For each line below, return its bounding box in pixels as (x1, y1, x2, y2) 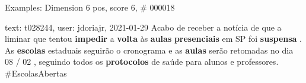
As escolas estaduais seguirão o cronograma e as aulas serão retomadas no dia (5, 44, 294, 56)
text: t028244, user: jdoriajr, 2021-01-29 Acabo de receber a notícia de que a (5, 21, 282, 33)
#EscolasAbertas (5, 67, 67, 79)
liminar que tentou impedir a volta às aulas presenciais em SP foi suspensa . (5, 32, 302, 45)
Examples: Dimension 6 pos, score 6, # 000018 (5, 1, 175, 13)
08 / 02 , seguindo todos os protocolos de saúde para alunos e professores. (5, 55, 279, 68)
